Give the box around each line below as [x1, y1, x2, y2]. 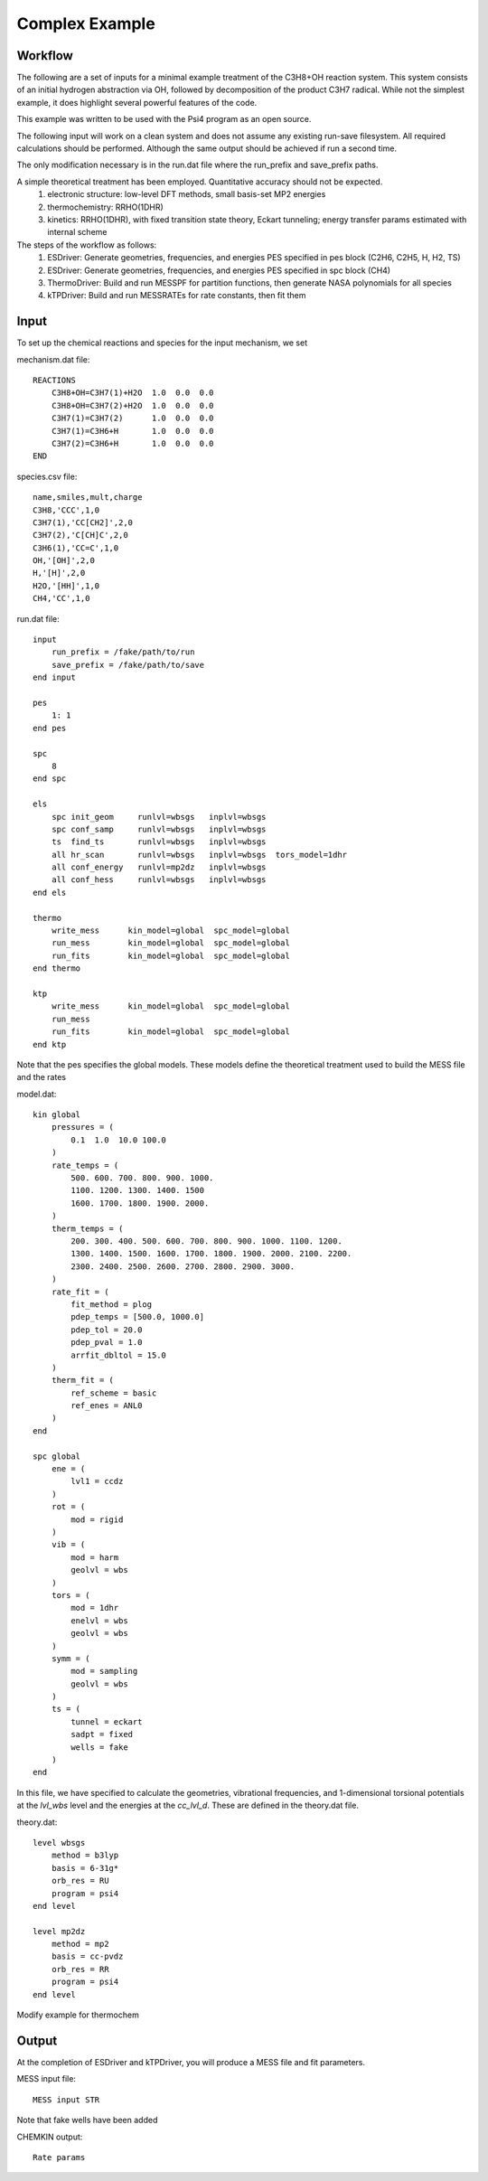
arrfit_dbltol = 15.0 [70, 1349, 167, 1360]
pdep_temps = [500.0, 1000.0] [70, 1311, 205, 1322]
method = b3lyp [51, 1850, 119, 1861]
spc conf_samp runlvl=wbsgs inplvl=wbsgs [51, 823, 267, 834]
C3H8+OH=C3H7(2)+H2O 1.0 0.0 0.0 [51, 400, 214, 410]
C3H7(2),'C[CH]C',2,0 [33, 530, 128, 541]
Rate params [33, 2152, 86, 2162]
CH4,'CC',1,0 [33, 593, 90, 604]
